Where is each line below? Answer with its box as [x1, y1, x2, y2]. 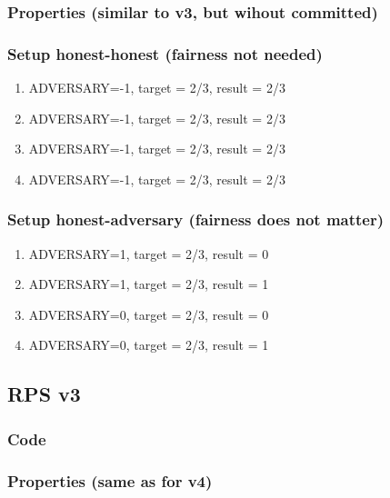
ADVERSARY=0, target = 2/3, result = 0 [28, 304, 269, 324]
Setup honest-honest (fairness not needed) [7, 42, 323, 65]
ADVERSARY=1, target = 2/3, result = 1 [28, 274, 269, 294]
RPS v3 [7, 380, 81, 408]
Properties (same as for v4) [7, 469, 213, 492]
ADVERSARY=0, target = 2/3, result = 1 [28, 335, 269, 354]
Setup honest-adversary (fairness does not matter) [7, 208, 385, 231]
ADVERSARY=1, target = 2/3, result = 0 [28, 244, 269, 263]
